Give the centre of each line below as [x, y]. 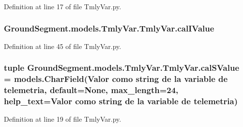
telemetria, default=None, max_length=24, [91, 90]
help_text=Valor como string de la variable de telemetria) [121, 101]
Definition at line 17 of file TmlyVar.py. [63, 6]
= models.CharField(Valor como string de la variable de [116, 79]
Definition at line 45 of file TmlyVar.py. [63, 46]
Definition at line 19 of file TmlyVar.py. [63, 119]
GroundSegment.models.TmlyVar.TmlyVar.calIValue [109, 28]
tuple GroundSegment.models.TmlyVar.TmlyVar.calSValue [122, 68]
